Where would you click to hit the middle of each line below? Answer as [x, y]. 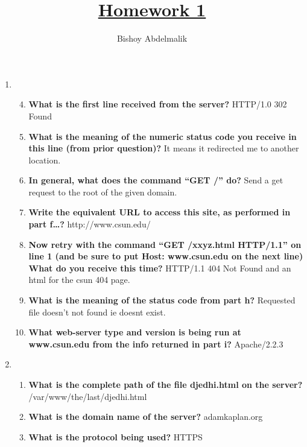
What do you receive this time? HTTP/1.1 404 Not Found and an [160, 268]
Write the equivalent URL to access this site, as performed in [160, 212]
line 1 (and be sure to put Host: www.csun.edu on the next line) [166, 256]
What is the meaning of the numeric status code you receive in [163, 136]
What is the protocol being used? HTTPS [116, 436]
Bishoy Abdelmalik [152, 38]
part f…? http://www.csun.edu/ [90, 224]
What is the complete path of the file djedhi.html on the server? [166, 384]
